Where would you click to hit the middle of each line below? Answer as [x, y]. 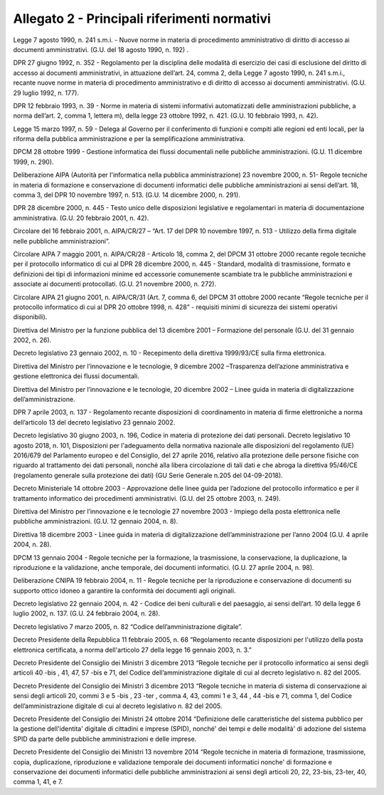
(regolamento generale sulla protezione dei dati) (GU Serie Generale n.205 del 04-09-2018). [148, 475]
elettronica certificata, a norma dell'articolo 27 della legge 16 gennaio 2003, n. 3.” [132, 650]
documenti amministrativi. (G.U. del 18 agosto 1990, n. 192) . [101, 49]
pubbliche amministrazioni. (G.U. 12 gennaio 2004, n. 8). [96, 521]
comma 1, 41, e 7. [38, 782]
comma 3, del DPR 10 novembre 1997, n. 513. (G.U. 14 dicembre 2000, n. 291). [127, 195]
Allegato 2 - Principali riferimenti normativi [142, 19]
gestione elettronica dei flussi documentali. [76, 376]
